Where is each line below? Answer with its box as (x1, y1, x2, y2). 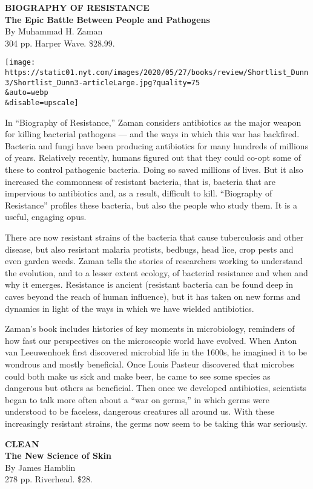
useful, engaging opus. (5, 210, 87, 223)
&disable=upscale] (5, 99, 79, 107)
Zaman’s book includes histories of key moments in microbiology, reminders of (5, 322, 295, 335)
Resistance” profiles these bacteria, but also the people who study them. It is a (5, 198, 297, 211)
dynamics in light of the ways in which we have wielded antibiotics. (5, 302, 254, 314)
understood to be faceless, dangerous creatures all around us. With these (5, 405, 275, 418)
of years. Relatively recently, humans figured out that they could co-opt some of (5, 151, 301, 164)
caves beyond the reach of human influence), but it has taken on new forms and (5, 290, 300, 302)
